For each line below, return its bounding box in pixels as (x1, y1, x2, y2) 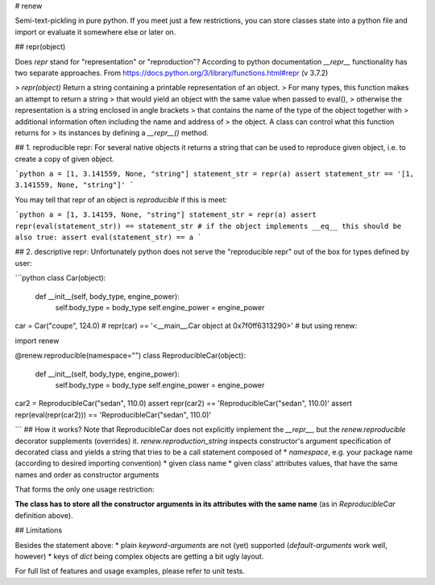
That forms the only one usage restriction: (14, 484, 155, 495)
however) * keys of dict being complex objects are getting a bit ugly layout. (14, 552, 264, 562)
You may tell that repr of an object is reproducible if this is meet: (14, 194, 228, 205)
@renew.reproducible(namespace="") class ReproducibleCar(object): (14, 351, 246, 360)
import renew (14, 335, 60, 346)
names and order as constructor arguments (14, 470, 159, 479)
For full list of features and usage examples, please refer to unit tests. (14, 566, 246, 576)
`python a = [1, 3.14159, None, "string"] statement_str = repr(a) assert (14, 210, 317, 219)
